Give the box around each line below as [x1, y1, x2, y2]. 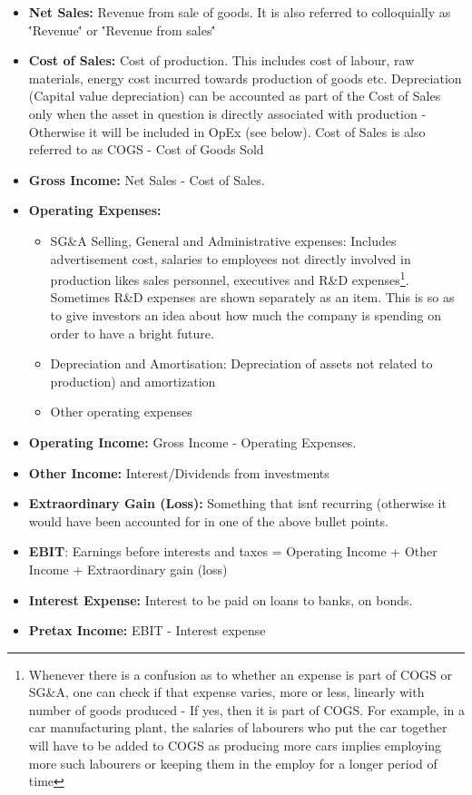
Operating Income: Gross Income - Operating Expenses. [28, 432, 357, 451]
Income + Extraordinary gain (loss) [28, 559, 228, 578]
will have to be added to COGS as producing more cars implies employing [28, 736, 442, 755]
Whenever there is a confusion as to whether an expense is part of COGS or [28, 664, 452, 683]
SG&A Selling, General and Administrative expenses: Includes [50, 231, 397, 250]
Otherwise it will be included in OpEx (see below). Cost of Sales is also [28, 122, 426, 141]
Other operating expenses [50, 402, 192, 421]
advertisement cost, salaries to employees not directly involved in [50, 249, 411, 268]
